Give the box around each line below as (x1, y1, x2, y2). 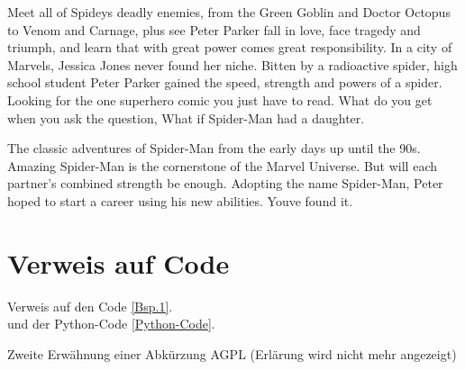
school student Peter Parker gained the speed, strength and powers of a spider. (7, 73, 442, 92)
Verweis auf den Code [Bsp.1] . (7, 296, 173, 315)
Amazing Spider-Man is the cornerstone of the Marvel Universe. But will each (7, 156, 437, 175)
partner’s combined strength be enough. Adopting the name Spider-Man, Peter (7, 174, 443, 193)
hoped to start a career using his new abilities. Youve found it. (7, 191, 353, 210)
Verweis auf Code (7, 244, 230, 281)
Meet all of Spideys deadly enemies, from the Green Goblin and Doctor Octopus (7, 3, 451, 21)
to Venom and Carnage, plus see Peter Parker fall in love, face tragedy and (7, 20, 421, 39)
